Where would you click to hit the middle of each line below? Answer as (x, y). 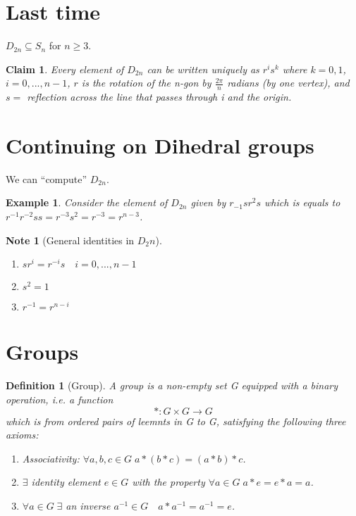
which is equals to (302, 202)
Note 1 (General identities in (70, 240)
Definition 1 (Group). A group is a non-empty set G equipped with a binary (172, 385)
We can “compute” (47, 178)
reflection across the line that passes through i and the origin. (159, 97)
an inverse (88, 505)
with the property (168, 482)
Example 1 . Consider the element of (87, 202)
